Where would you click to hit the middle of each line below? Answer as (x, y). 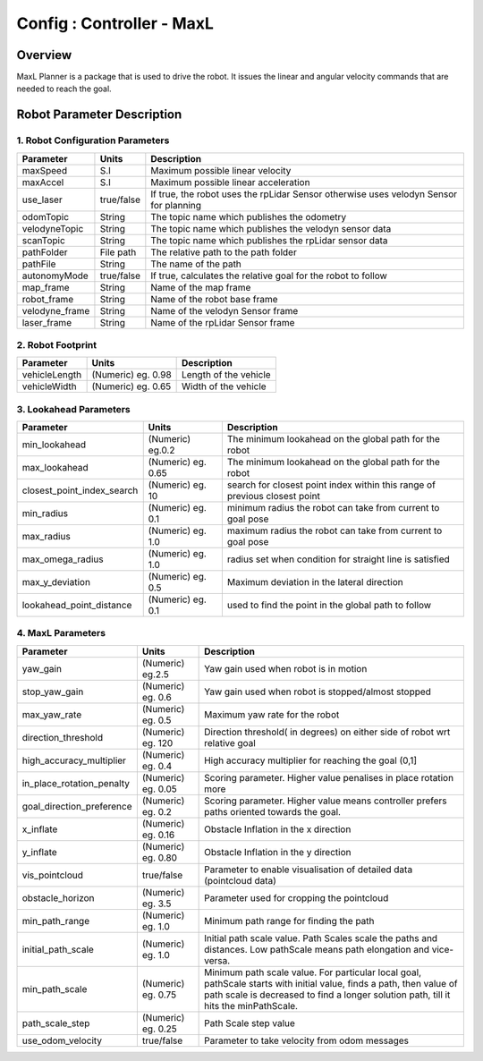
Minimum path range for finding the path (289, 921)
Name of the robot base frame (214, 299)
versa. (217, 960)
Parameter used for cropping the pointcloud (297, 897)
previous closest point (274, 497)
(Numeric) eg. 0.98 (131, 375)
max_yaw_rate (52, 714)
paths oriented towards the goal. (273, 811)
